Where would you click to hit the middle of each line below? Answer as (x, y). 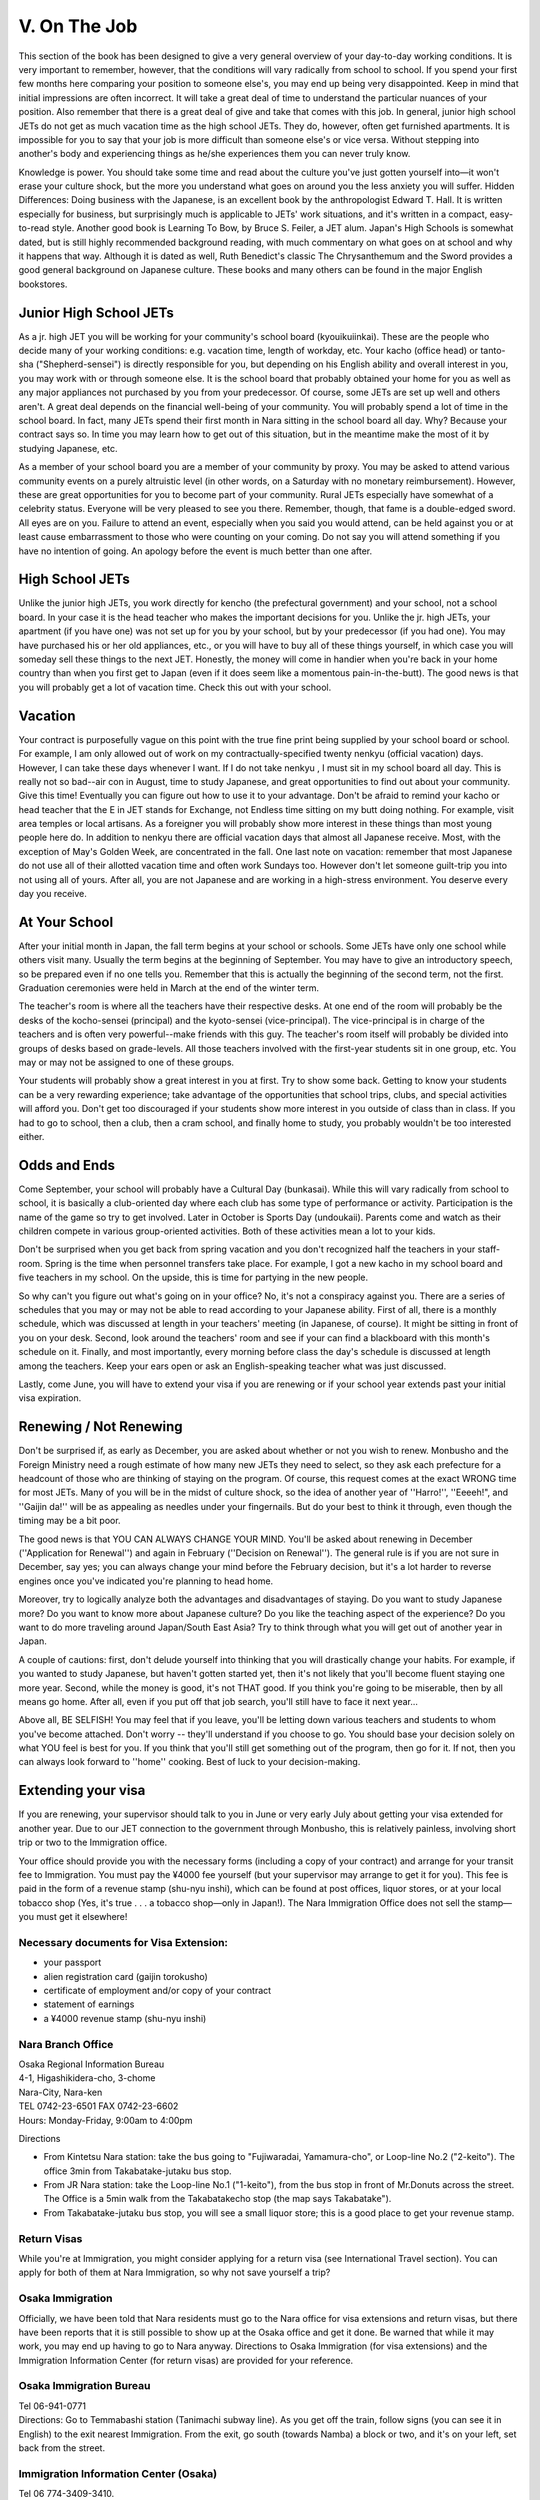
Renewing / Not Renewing (101, 1426)
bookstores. (43, 284)
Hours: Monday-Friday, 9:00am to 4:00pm (105, 2120)
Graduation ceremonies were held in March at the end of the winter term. (169, 988)
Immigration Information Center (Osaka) (118, 2473)
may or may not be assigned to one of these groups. (126, 1062)
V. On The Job (78, 26)
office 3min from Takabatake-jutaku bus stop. (137, 2171)
